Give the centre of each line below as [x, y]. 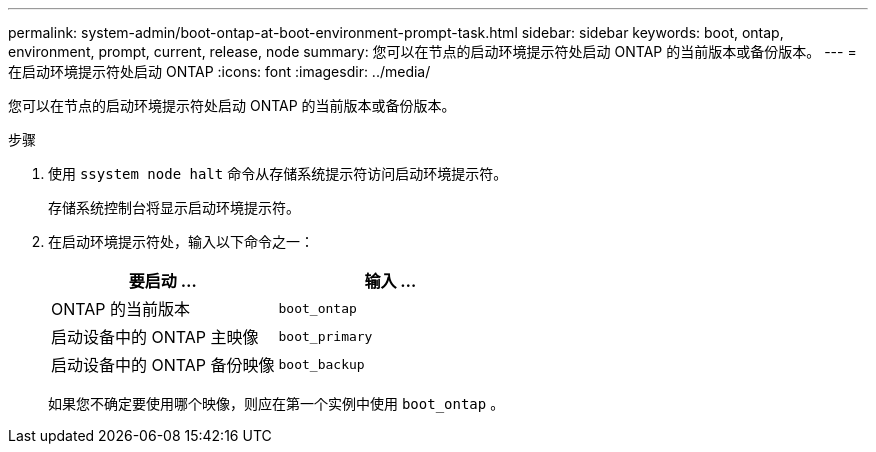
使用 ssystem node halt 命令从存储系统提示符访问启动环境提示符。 [278, 173]
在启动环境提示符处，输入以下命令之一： [181, 241]
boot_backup [321, 364]
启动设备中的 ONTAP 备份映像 [163, 365]
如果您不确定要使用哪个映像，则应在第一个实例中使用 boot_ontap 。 [276, 403]
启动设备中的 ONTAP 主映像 [155, 337]
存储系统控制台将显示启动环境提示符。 [174, 207]
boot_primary [325, 336]
